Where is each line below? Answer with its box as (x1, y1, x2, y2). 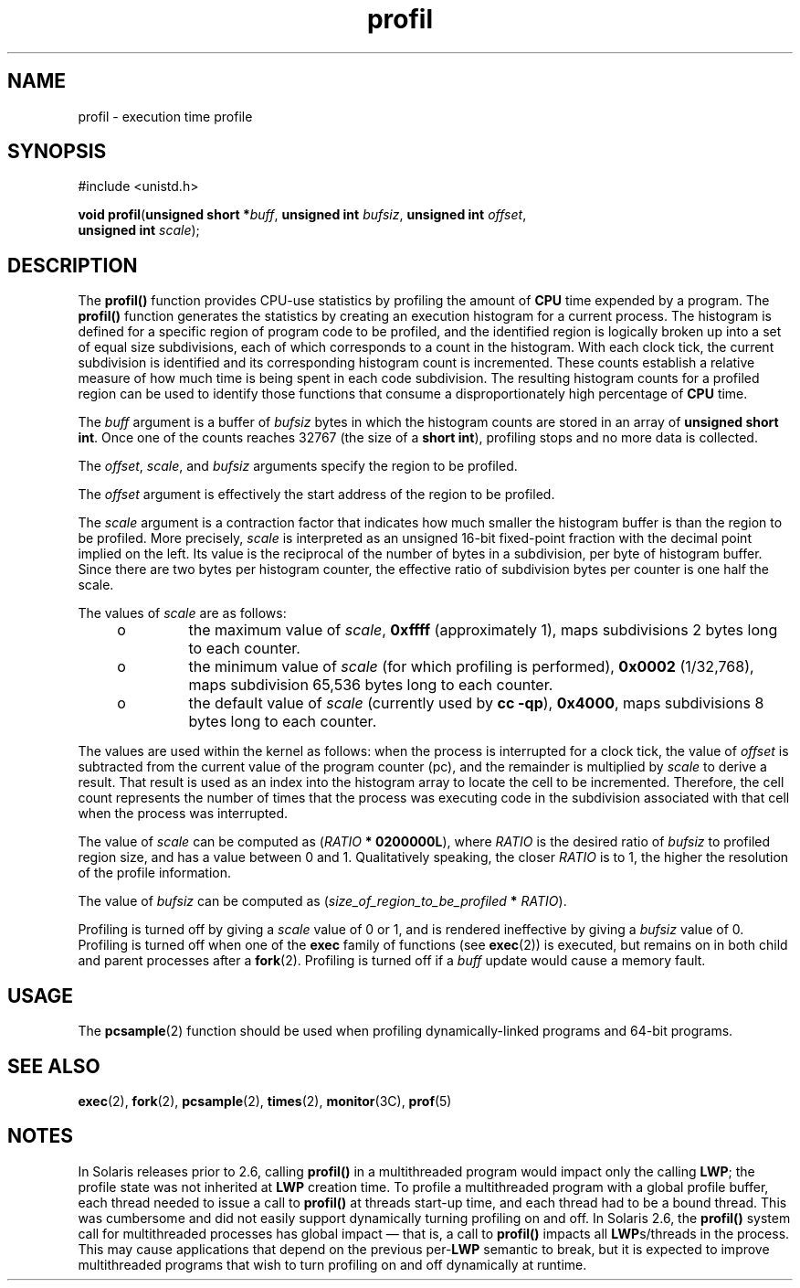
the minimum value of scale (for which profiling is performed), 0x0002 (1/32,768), (188, 657, 754, 676)
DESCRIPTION (7, 253, 138, 277)
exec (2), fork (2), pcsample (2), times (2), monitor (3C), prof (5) (78, 1092, 452, 1109)
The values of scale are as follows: (78, 605, 287, 622)
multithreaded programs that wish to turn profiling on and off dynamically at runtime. (78, 1256, 587, 1272)
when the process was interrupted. (78, 805, 289, 822)
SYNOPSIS (7, 140, 107, 164)
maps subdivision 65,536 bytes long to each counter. (188, 676, 553, 695)
